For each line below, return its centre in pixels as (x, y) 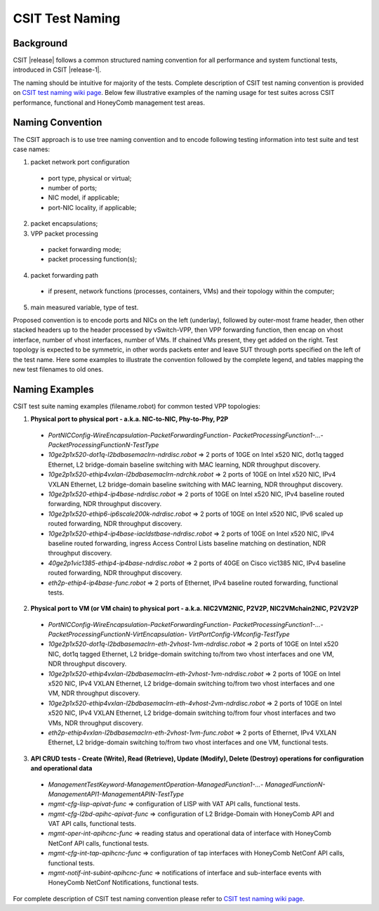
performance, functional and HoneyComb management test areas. (109, 103)
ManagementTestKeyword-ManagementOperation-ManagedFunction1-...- (156, 784)
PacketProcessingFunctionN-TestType (104, 445)
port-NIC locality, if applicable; (92, 207)
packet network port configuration (80, 162)
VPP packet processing (64, 233)
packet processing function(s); (92, 259)
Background (40, 43)
